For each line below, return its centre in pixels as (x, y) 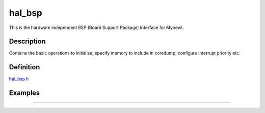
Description (27, 42)
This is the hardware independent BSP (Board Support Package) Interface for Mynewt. (96, 28)
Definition (25, 67)
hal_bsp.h (19, 79)
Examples (25, 93)
